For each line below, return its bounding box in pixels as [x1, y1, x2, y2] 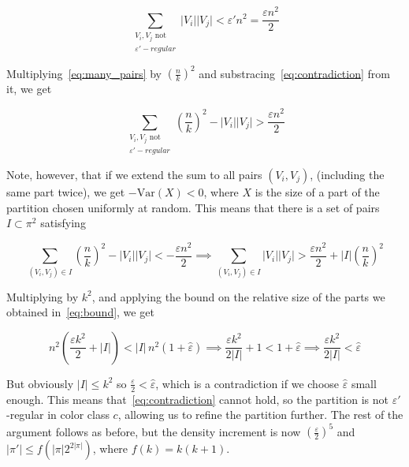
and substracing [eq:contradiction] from [199, 65, 390, 81]
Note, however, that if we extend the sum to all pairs [6, 166, 262, 182]
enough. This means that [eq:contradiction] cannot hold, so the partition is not [6, 390, 389, 407]
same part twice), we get [6, 184, 125, 200]
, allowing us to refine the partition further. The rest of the [117, 406, 403, 423]
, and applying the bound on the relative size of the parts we [91, 288, 385, 304]
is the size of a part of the [255, 184, 380, 200]
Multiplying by [6, 288, 79, 304]
